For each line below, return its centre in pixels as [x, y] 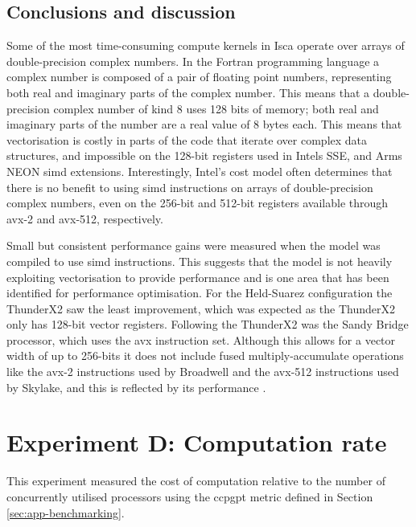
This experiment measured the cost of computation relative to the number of [196, 481]
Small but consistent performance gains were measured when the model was [194, 245]
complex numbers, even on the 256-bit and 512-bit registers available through [198, 203]
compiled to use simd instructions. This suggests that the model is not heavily [200, 261]
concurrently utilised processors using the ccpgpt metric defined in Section [190, 496]
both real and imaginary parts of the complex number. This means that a [188, 92]
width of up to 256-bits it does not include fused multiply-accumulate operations [205, 355]
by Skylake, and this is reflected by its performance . [136, 387]
